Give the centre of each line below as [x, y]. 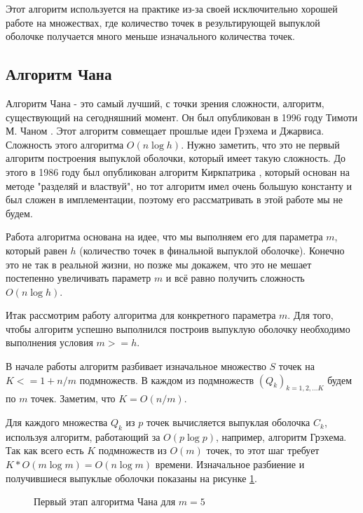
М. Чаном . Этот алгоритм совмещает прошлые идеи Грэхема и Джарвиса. [165, 131]
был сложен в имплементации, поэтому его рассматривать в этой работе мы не [174, 199]
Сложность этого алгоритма [65, 144]
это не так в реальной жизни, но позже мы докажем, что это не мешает [159, 264]
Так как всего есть [45, 450]
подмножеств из [132, 450]
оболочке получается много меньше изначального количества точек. [150, 36]
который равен [36, 250]
